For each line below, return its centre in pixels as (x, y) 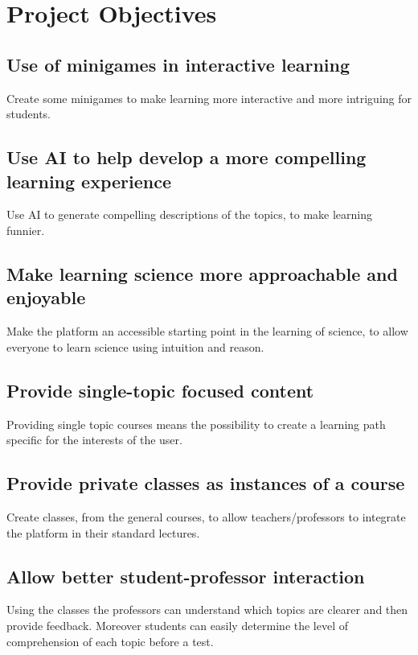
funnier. (26, 230)
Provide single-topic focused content (160, 390)
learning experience (89, 181)
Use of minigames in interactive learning (178, 64)
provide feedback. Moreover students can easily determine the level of (178, 625)
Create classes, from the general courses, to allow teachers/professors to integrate (206, 516)
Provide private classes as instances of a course (206, 483)
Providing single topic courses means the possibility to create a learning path (196, 424)
